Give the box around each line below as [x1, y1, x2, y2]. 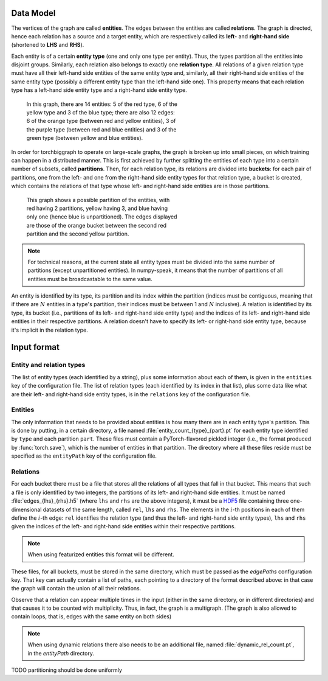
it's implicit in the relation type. [11, 326, 88, 334]
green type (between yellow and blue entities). [26, 134, 143, 142]
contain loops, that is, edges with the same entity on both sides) [11, 613, 172, 620]
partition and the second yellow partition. [26, 230, 129, 237]
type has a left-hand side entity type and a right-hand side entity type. [11, 86, 188, 94]
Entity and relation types [11, 361, 86, 369]
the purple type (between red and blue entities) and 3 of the [26, 125, 177, 133]
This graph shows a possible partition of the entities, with [26, 196, 170, 203]
